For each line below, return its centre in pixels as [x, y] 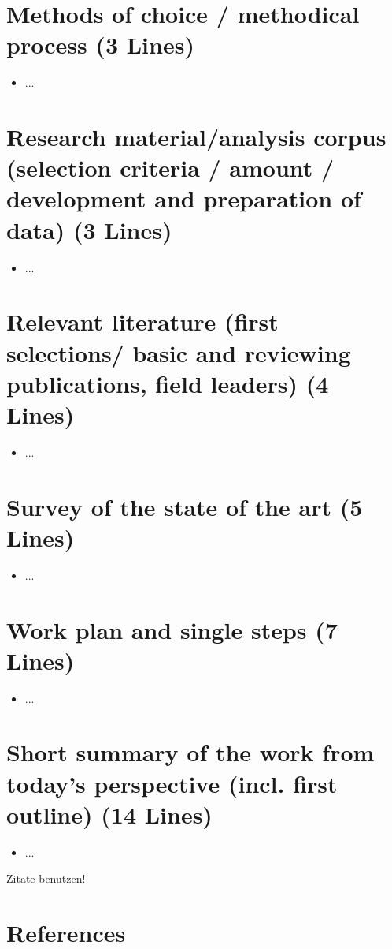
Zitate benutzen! [46, 878]
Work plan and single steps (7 [172, 629]
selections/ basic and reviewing [179, 352]
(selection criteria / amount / [170, 168]
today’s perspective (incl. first [172, 783]
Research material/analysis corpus [196, 137]
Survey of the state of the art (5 [185, 506]
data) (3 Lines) [89, 229]
